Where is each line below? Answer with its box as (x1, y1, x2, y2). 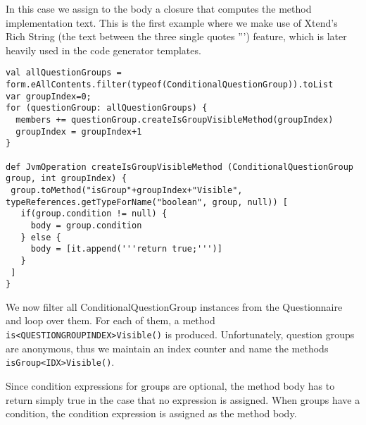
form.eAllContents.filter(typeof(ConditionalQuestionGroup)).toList (6, 80, 334, 90)
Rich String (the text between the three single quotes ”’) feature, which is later (6, 29, 347, 44)
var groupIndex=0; (6, 91, 91, 101)
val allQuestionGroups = (6, 68, 122, 78)
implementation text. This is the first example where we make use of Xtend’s (6, 15, 338, 30)
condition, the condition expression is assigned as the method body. (6, 406, 297, 421)
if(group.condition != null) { (20, 209, 168, 219)
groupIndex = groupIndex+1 (15, 126, 142, 137)
